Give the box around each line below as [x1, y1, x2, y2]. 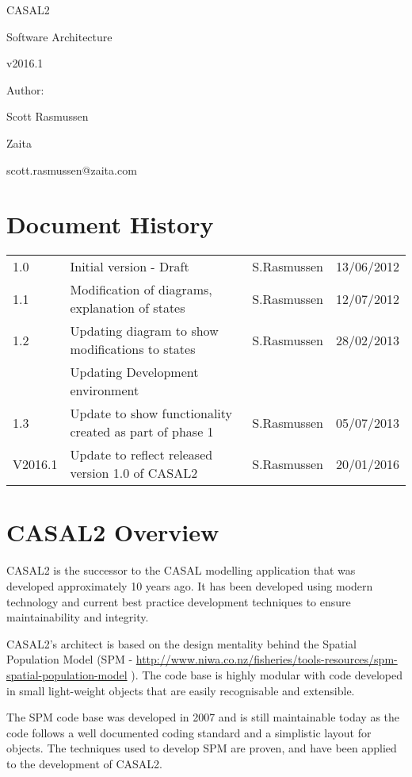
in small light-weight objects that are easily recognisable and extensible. [6, 682, 355, 698]
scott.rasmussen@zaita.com [6, 161, 137, 178]
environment [70, 381, 139, 400]
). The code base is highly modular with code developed [131, 666, 403, 683]
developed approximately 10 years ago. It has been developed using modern [6, 578, 373, 594]
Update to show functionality [70, 404, 233, 423]
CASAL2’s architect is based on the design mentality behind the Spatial [6, 635, 357, 652]
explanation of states [70, 298, 185, 317]
